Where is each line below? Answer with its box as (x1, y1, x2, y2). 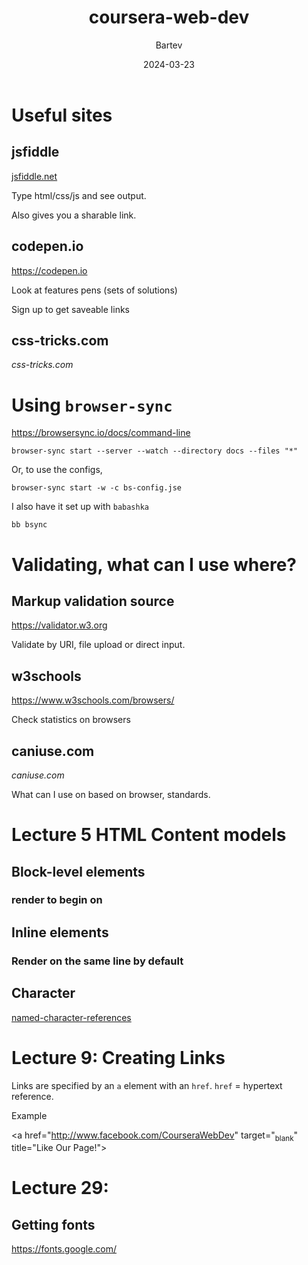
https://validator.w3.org (11, 619, 108, 631)
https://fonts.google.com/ (11, 1243, 118, 1255)
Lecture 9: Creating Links (11, 1046, 226, 1069)
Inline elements (11, 924, 109, 941)
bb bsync (11, 520, 48, 530)
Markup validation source (11, 592, 175, 610)
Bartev (155, 39, 183, 51)
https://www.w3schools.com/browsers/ (11, 694, 175, 706)
